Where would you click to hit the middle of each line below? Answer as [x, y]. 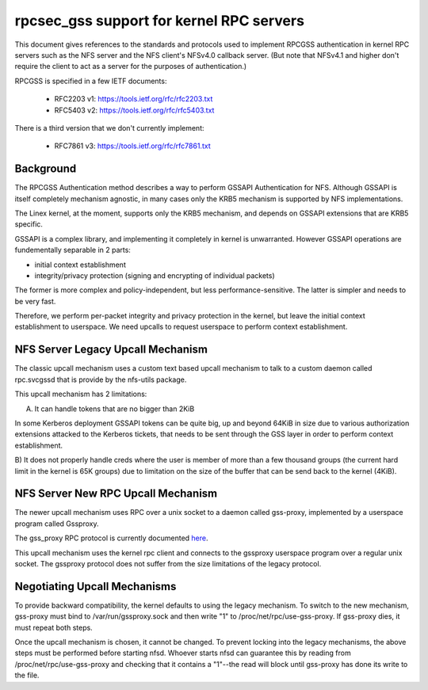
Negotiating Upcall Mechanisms [96, 586]
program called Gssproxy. [57, 524]
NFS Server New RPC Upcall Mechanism [116, 494]
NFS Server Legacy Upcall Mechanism [111, 350]
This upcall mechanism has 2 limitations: [81, 394]
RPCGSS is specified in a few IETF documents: [91, 81]
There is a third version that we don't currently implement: [110, 128]
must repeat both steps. [53, 627]
